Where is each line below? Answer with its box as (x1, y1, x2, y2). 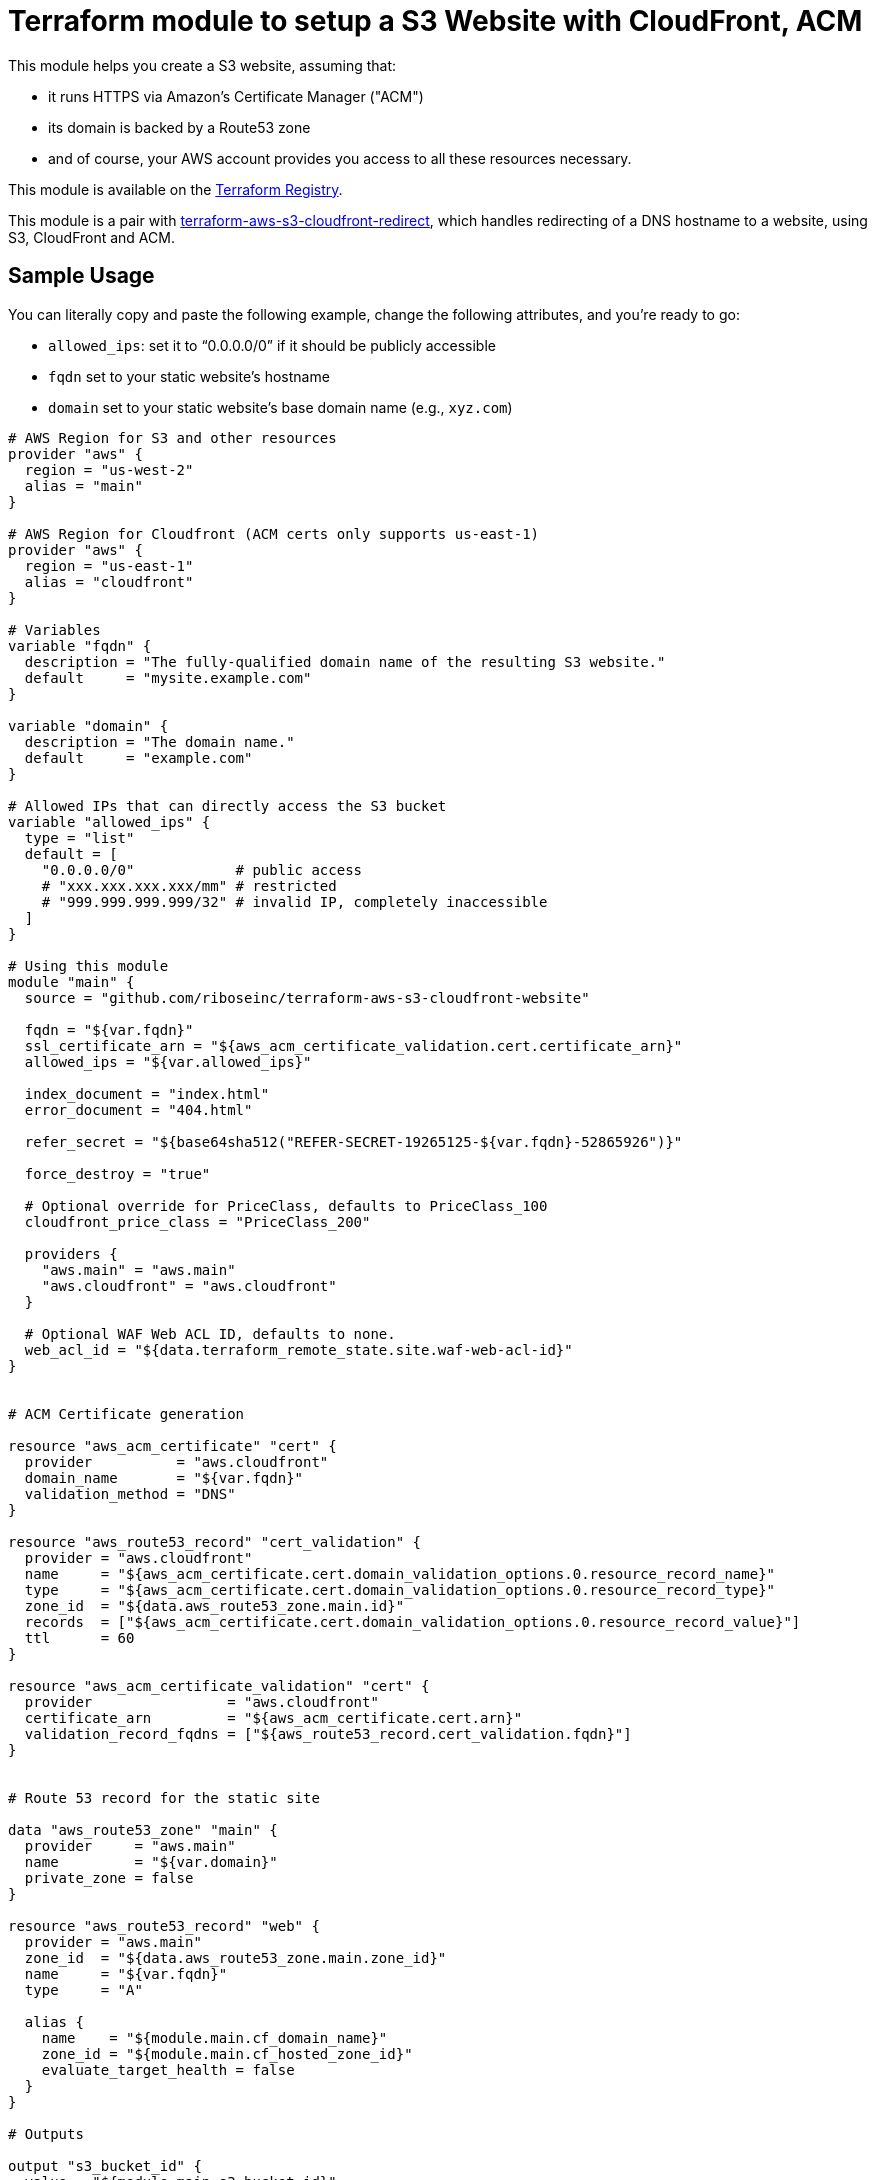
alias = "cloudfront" (24, 573, 194, 590)
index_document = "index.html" (24, 1085, 270, 1102)
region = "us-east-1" (24, 557, 194, 574)
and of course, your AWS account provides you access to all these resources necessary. (48, 149, 632, 167)
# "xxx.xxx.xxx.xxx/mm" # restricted (41, 877, 337, 894)
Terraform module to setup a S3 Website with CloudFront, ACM (8, 4, 863, 38)
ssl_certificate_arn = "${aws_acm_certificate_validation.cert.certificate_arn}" (24, 1037, 683, 1054)
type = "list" (24, 829, 135, 846)
